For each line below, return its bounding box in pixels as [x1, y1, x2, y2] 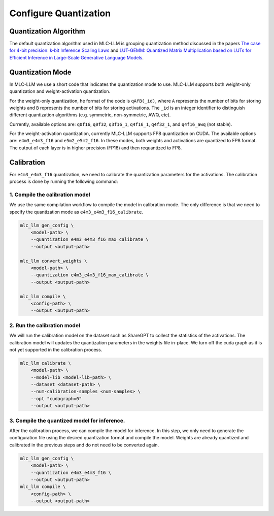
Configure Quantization [9, 8, 111, 19]
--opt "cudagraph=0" [30, 396, 82, 401]
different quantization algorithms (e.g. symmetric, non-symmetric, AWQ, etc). [9, 112, 171, 118]
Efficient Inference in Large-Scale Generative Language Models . [9, 54, 144, 60]
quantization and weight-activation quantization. [9, 88, 111, 94]
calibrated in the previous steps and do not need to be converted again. [9, 442, 159, 448]
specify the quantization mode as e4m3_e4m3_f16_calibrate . [9, 209, 144, 215]
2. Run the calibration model [9, 321, 81, 329]
